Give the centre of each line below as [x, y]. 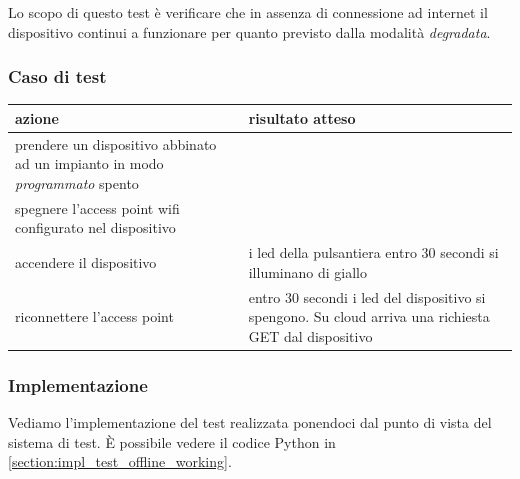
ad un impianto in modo [89, 163]
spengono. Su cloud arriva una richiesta [369, 316]
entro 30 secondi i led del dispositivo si [367, 296]
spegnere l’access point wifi [97, 207]
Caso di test [57, 76]
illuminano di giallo [307, 271]
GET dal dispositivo [310, 335]
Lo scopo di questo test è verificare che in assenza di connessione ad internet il [248, 12]
